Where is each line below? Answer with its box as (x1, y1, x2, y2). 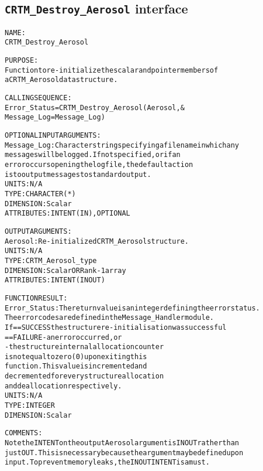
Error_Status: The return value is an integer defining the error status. (5, 303, 260, 312)
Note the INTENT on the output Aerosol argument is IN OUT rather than (5, 439, 239, 448)
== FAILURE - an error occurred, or (5, 333, 122, 342)
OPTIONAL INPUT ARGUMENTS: (5, 131, 101, 140)
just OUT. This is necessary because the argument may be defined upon (5, 448, 244, 457)
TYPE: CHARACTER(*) (5, 189, 76, 198)
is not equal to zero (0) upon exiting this (5, 352, 147, 361)
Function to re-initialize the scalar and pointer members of (5, 66, 219, 74)
